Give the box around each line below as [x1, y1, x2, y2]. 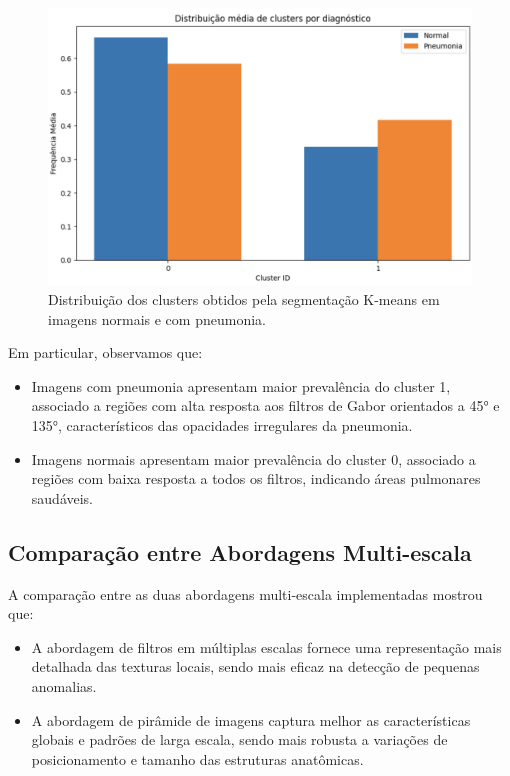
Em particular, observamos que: [8, 342, 203, 363]
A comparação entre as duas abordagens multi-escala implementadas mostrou [8, 583, 483, 604]
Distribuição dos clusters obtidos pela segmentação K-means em [48, 289, 440, 310]
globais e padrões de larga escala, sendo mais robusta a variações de [31, 729, 448, 750]
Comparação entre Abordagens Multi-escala [8, 536, 472, 567]
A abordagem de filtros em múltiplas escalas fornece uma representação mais [31, 636, 502, 657]
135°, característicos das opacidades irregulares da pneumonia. [31, 414, 413, 435]
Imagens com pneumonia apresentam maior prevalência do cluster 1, [31, 375, 451, 396]
